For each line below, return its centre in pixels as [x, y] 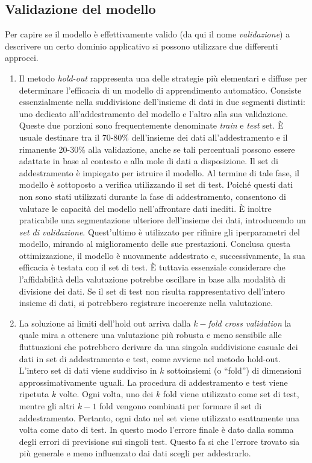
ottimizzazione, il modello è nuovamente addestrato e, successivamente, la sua [162, 255]
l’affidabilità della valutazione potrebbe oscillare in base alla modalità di [152, 279]
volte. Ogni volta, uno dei [106, 394]
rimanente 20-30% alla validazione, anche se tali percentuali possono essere [157, 149]
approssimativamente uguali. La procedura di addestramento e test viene [153, 382]
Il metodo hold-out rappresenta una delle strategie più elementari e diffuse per [163, 78]
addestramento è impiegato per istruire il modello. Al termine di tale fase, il [159, 172]
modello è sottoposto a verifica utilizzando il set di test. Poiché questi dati [156, 184]
